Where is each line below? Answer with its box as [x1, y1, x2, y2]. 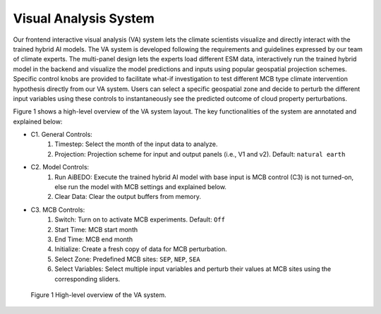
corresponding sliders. [54, 274, 121, 283]
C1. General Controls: [30, 131, 93, 139]
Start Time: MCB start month [54, 225, 138, 234]
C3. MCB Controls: [30, 205, 85, 214]
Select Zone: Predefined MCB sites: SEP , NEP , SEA [54, 255, 200, 263]
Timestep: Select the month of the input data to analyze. [54, 140, 218, 148]
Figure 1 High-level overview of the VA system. [30, 290, 167, 299]
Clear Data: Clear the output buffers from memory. [54, 193, 201, 201]
